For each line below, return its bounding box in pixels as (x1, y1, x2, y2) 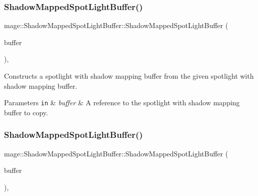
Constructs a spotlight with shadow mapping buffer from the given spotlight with (4, 71, 254, 81)
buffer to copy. (4, 107, 48, 117)
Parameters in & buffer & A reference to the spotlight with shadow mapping (4, 97, 240, 108)
